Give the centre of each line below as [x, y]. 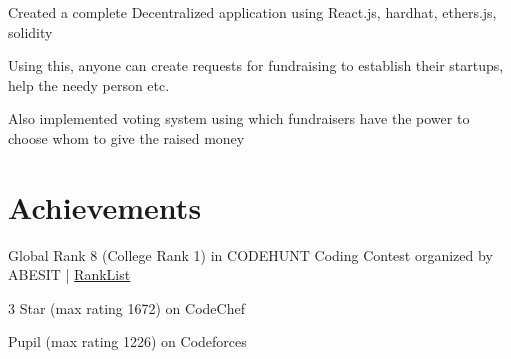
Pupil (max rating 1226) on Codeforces [127, 341]
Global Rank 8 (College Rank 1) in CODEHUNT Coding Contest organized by [250, 254]
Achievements [105, 206]
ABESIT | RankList [69, 274]
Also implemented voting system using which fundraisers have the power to [239, 118]
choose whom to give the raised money [126, 137]
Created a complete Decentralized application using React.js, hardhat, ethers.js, [252, 12]
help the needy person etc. [89, 84]
